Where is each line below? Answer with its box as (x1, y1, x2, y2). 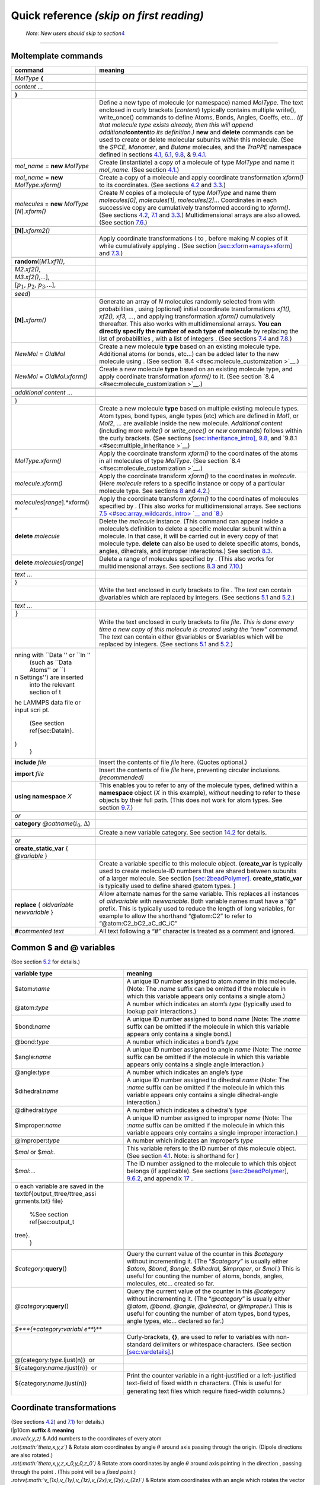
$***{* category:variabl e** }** (14, 1325, 103, 1333)
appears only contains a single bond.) (126, 1029, 232, 1038)
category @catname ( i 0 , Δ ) (14, 820, 91, 829)
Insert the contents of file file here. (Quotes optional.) (98, 758, 248, 766)
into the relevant (29, 681, 75, 689)
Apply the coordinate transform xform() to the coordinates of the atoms (98, 449, 298, 457)
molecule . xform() (14, 479, 63, 487)
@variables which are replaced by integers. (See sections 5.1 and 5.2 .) (98, 593, 295, 601)
